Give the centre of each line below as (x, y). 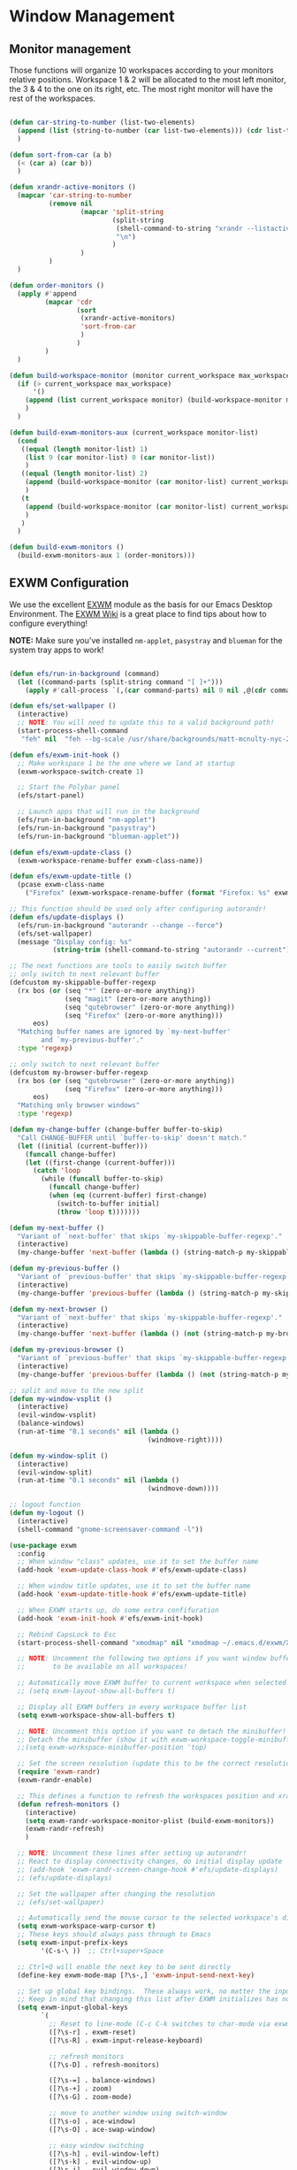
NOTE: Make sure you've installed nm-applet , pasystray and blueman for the (146, 640)
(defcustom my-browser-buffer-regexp (79, 1073)
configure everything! (49, 623)
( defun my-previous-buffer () (65, 1269)
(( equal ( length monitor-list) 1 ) (84, 449)
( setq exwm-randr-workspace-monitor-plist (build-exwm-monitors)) (150, 1820)
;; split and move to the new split (76, 1390)
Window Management (92, 16)
